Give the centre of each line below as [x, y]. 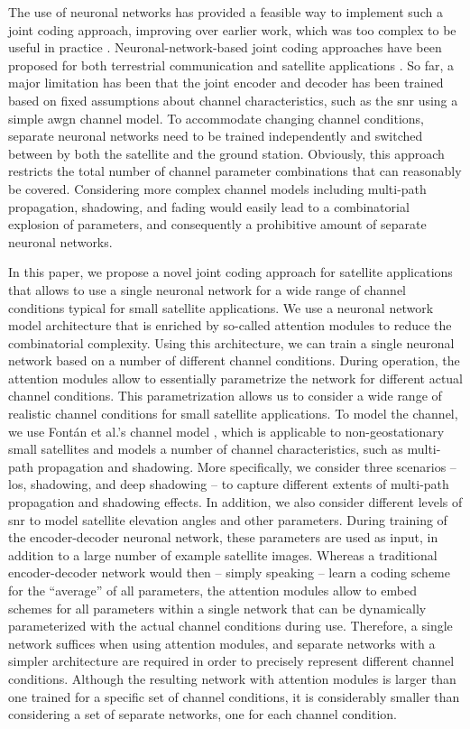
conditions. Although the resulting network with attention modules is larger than [232, 678]
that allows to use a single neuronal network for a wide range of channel [207, 289]
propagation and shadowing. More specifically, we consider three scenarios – [247, 466]
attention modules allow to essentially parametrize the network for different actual [236, 378]
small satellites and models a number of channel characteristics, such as [206, 449]
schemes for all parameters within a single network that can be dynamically [217, 608]
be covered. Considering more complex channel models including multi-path [217, 188]
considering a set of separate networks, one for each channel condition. [203, 714]
